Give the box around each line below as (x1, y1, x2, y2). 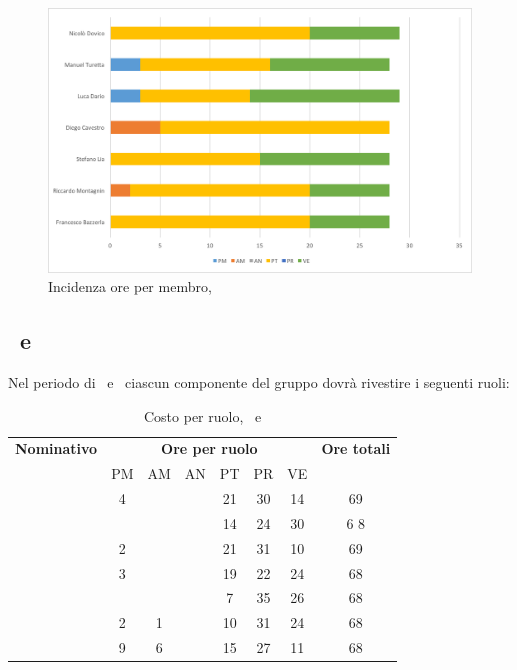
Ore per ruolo (161, 438, 258, 459)
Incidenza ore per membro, (48, 276, 212, 297)
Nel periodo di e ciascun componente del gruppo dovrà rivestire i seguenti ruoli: (8, 371, 510, 392)
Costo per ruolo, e (143, 405, 262, 426)
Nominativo (15, 438, 98, 459)
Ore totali (321, 438, 391, 459)
